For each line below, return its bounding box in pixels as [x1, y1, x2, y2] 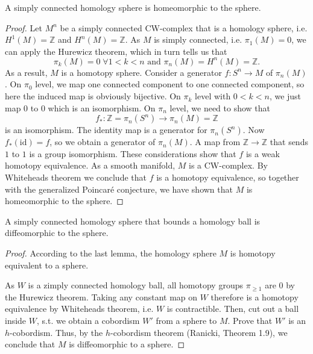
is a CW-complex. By [189, 159, 268, 172]
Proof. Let [5, 21, 42, 34]
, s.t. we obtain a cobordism [36, 314, 140, 326]
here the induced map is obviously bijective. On [5, 90, 181, 102]
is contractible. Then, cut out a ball [166, 302, 299, 315]
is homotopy [230, 247, 276, 259]
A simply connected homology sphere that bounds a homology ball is [5, 214, 261, 227]
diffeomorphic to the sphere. [5, 226, 109, 239]
